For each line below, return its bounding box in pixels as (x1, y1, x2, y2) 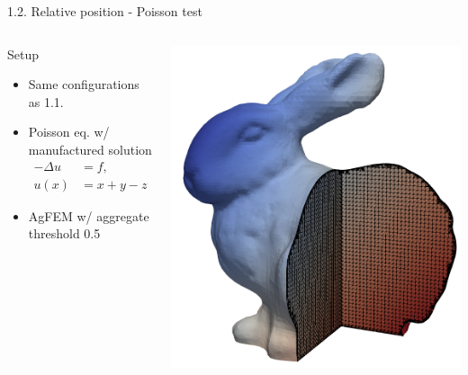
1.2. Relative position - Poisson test (7, 2, 202, 20)
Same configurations (28, 75, 139, 94)
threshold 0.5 (28, 224, 101, 243)
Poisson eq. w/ (28, 122, 110, 141)
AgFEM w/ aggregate (28, 206, 149, 225)
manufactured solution (28, 139, 152, 158)
